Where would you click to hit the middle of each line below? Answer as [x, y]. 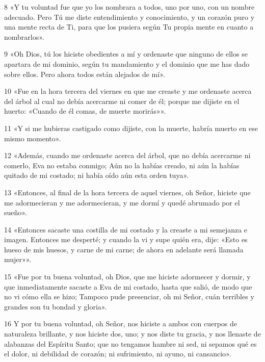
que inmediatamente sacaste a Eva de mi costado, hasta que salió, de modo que [128, 286]
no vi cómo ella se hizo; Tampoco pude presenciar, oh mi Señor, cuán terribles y [129, 296]
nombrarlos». [24, 36]
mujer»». [18, 259]
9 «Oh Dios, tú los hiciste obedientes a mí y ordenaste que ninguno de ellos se [126, 54]
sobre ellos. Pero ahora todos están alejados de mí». [85, 74]
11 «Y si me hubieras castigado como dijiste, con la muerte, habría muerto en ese [131, 128]
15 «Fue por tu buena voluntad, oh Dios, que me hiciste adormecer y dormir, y [127, 277]
